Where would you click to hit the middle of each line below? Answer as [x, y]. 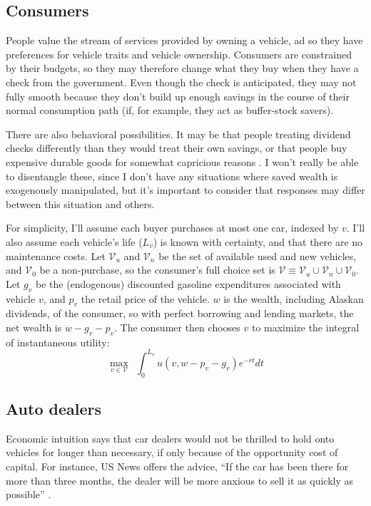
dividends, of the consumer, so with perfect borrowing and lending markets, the [180, 313]
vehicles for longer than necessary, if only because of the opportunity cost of [172, 452]
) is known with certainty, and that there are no [258, 241]
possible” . [29, 494]
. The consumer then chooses [177, 327]
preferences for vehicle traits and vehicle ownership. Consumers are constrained [179, 54]
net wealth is [34, 327]
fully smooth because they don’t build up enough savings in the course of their [178, 96]
